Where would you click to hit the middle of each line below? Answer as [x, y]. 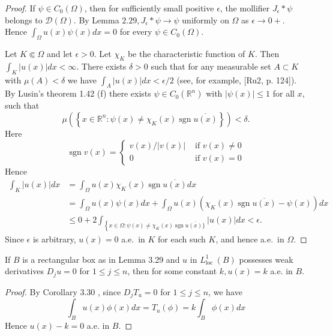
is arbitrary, [54, 239]
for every [136, 31]
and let [59, 53]
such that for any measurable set [211, 66]
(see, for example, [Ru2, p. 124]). [237, 79]
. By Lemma [96, 19]
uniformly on [205, 19]
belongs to [24, 19]
